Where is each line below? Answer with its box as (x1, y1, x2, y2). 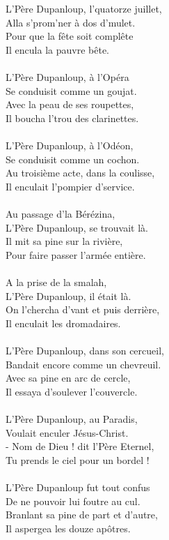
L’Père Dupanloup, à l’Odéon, (6, 138, 134, 153)
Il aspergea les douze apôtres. (6, 520, 131, 535)
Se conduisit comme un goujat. (6, 83, 137, 98)
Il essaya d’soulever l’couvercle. (6, 384, 138, 398)
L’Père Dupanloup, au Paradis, (6, 412, 138, 426)
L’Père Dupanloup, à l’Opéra (6, 70, 129, 84)
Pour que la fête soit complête (6, 29, 134, 43)
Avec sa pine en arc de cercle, (6, 370, 131, 385)
